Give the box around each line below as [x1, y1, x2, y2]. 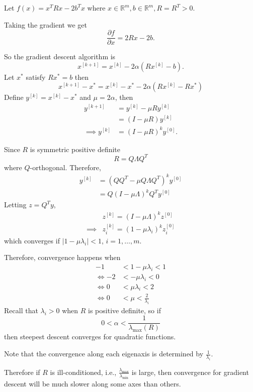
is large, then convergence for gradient [131, 366, 249, 377]
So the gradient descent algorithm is [4, 51, 116, 62]
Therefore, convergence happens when [4, 252, 121, 263]
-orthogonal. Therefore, [30, 162, 101, 172]
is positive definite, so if [88, 305, 161, 315]
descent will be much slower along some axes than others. [4, 378, 181, 388]
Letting [4, 199, 27, 210]
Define [4, 92, 24, 102]
